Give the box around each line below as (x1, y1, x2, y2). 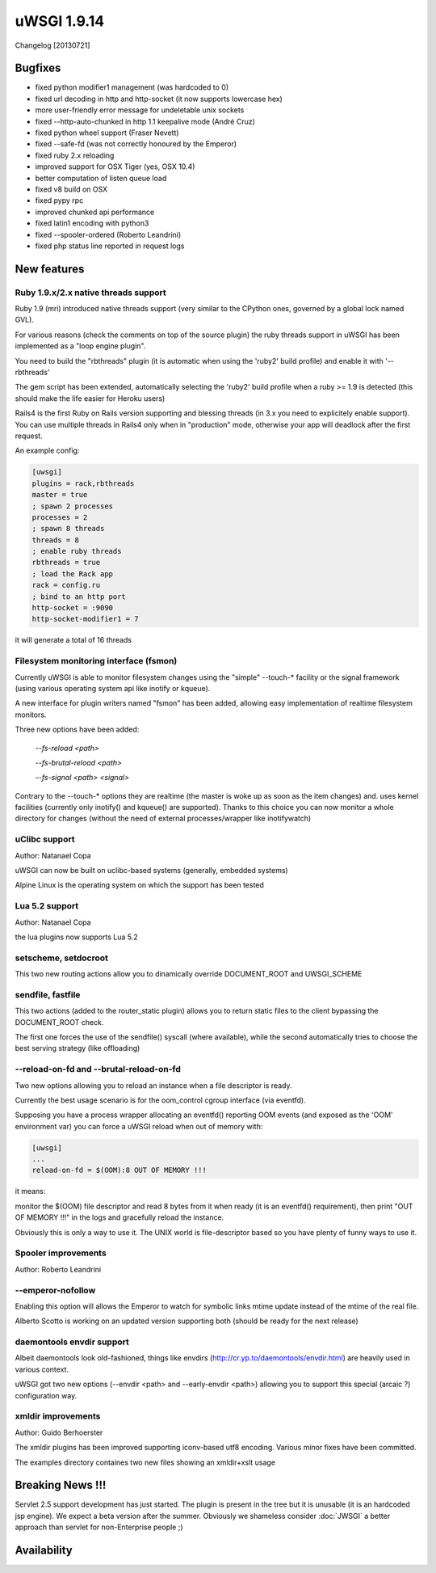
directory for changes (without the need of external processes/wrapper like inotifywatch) (15, 813, 312, 824)
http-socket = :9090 (31, 603, 113, 613)
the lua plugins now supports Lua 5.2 (15, 932, 139, 942)
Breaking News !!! (15, 1478, 107, 1492)
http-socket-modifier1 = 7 (31, 614, 139, 624)
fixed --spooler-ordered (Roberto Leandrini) (35, 230, 182, 239)
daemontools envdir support (15, 1336, 129, 1347)
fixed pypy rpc (35, 196, 84, 205)
